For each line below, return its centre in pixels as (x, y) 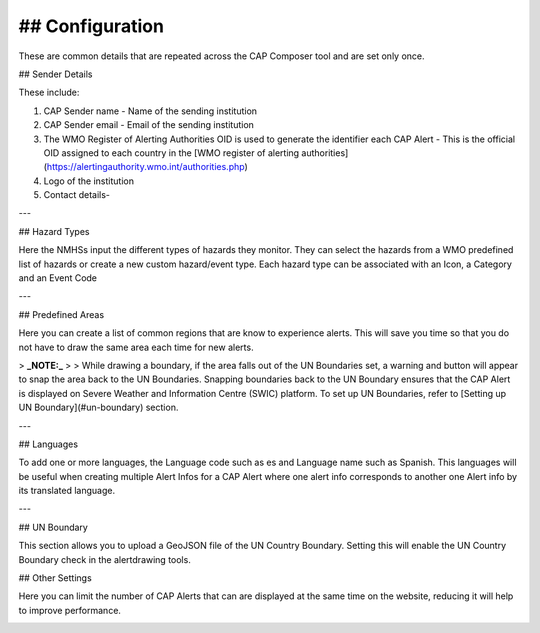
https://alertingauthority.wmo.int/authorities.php (145, 167)
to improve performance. (70, 610)
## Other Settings (55, 578)
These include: (49, 92)
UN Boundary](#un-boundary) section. (98, 407)
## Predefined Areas (61, 314)
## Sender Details (55, 74)
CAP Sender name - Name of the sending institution (150, 111)
